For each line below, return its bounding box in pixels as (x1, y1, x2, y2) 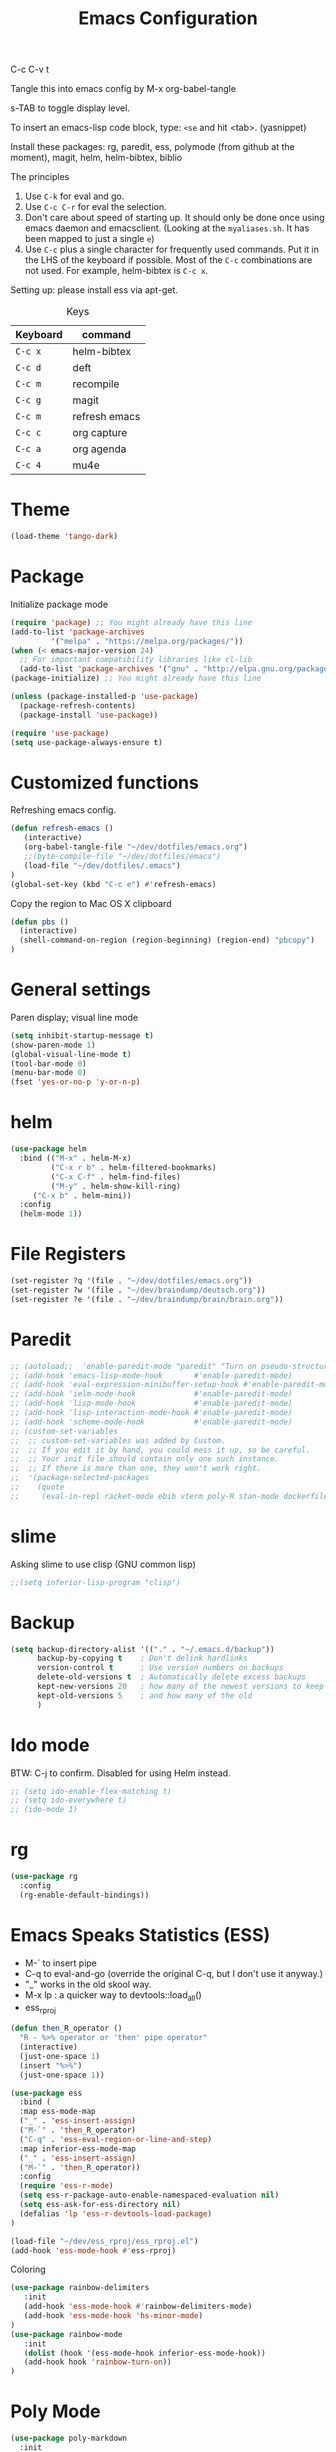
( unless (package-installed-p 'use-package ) (10, 692, 199, 702)
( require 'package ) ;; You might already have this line (10, 617, 253, 627)
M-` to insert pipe (24, 1957, 98, 1969)
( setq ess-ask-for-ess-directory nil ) (19, 2200, 182, 2210)
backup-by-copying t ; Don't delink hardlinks (36, 1653, 248, 1664)
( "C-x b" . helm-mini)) (32, 1190, 132, 1201)
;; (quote (10, 1482, 65, 1492)
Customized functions (10, 771, 200, 794)
